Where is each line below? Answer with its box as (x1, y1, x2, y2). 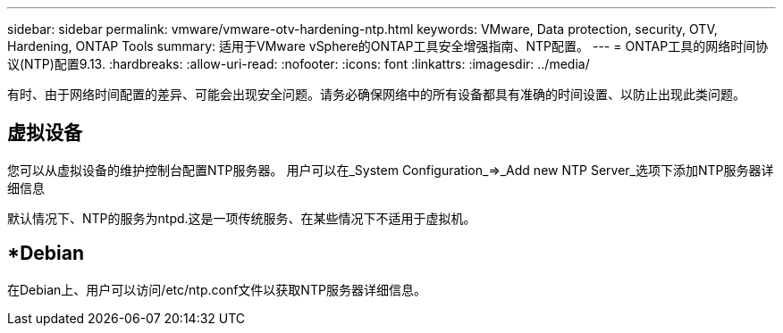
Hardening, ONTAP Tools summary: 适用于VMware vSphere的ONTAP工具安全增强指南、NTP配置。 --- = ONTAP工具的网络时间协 (7, 38, 769, 54)
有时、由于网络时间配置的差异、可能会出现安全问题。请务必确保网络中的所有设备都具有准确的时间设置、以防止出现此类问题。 (7, 87, 745, 102)
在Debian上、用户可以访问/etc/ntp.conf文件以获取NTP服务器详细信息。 (7, 281, 426, 297)
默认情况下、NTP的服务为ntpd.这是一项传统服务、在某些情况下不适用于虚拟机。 (7, 210, 476, 226)
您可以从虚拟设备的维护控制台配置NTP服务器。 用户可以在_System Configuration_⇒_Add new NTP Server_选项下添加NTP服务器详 (7, 162, 774, 178)
